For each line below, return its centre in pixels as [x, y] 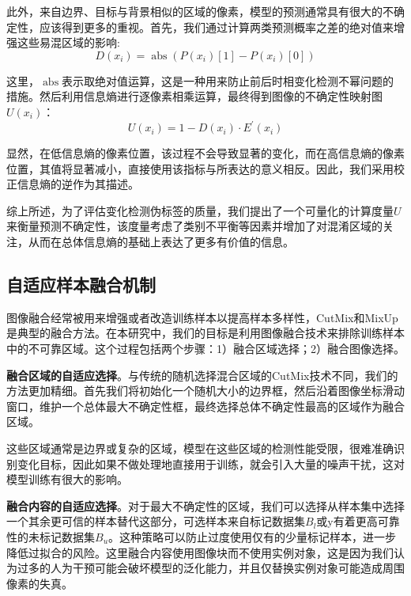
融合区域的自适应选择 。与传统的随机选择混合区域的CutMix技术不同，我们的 [202, 375]
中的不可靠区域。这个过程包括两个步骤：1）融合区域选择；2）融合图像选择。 [205, 349]
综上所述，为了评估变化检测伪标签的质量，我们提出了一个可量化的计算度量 [200, 210]
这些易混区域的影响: [68, 42]
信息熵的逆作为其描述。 [78, 184]
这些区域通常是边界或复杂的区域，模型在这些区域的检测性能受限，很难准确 [200, 448]
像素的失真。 [40, 583]
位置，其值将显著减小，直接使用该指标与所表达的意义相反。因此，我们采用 [200, 168]
